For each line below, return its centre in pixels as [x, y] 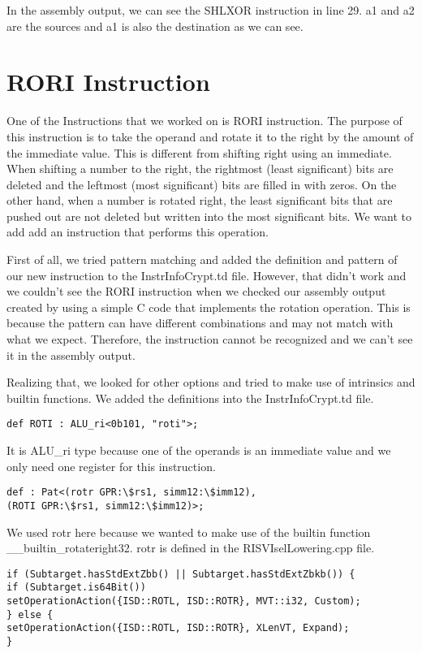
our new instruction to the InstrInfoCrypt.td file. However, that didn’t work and [207, 275]
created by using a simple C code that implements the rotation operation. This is [209, 307]
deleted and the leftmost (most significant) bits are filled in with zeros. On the [202, 184]
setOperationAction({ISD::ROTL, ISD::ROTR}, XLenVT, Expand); [178, 628]
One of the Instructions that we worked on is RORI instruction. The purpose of [205, 121]
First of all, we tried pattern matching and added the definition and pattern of [202, 259]
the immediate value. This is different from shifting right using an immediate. [199, 152]
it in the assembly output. [71, 355]
